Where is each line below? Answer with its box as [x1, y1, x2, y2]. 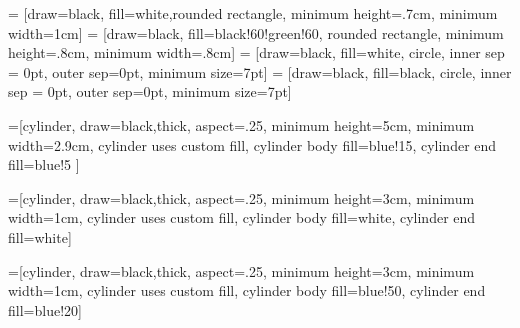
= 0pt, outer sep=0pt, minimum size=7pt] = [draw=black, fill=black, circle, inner [8, 61, 512, 82]
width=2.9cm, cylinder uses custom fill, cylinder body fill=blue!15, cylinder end [8, 134, 497, 155]
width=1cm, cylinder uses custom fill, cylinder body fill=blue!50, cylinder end [8, 280, 486, 301]
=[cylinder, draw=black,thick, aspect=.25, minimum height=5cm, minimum [8, 114, 475, 135]
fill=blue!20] [8, 299, 82, 320]
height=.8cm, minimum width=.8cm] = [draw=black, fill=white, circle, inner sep [8, 42, 505, 63]
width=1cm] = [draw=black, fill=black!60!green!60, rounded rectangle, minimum [8, 22, 504, 43]
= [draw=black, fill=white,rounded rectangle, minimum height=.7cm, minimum [8, 3, 498, 23]
